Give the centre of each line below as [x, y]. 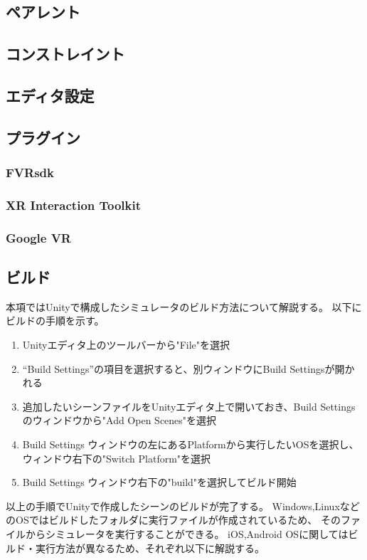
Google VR [38, 237]
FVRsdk [30, 173]
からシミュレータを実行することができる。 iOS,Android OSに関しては [187, 533]
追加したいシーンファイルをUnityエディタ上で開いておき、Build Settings [189, 406]
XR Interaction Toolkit [74, 205]
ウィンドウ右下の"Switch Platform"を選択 [117, 458]
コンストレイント [65, 54]
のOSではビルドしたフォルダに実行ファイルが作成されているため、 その [173, 520]
